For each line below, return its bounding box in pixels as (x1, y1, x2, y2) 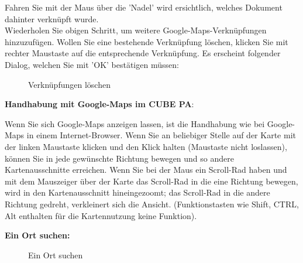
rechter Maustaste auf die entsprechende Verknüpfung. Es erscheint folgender (5, 47, 281, 59)
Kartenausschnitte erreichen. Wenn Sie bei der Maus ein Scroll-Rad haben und (5, 163, 287, 176)
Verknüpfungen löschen (28, 78, 111, 90)
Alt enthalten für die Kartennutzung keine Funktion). (5, 209, 197, 221)
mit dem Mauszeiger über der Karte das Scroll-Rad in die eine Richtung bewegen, (5, 175, 298, 187)
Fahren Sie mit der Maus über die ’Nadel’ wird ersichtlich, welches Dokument (5, 1, 283, 13)
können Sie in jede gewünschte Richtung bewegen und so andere (5, 152, 234, 164)
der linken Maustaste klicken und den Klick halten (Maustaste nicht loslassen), (5, 140, 287, 152)
